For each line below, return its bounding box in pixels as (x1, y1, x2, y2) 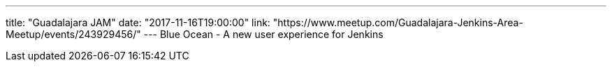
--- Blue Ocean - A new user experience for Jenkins (143, 28, 384, 40)
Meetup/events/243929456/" (6, 28, 141, 40)
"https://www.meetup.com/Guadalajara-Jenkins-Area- (272, 17, 523, 28)
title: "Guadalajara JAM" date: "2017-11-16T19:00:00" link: (6, 17, 270, 28)
